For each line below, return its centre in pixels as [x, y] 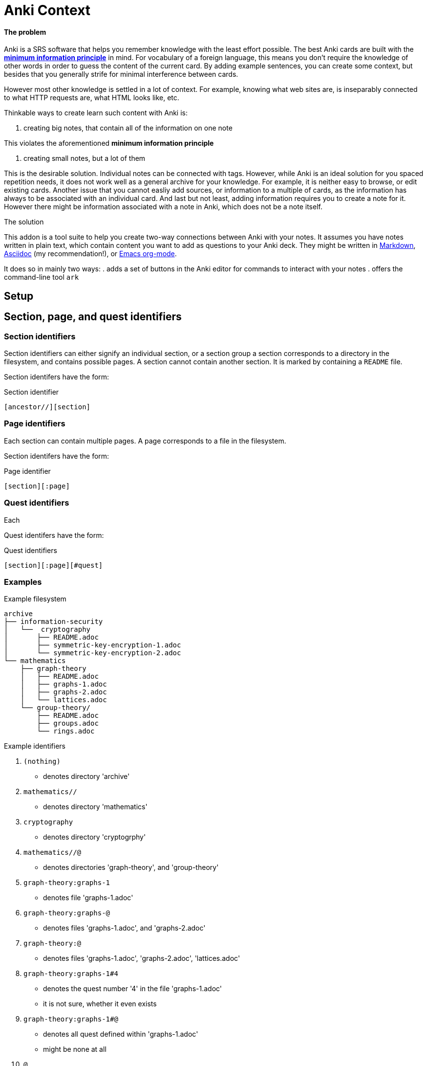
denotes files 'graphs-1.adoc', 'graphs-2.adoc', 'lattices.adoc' [142, 958]
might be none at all [75, 1049]
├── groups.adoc [68, 723]
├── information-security [53, 622]
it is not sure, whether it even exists [100, 1004]
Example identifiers [35, 746]
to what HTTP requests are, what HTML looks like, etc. [92, 98]
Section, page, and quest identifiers [93, 317]
